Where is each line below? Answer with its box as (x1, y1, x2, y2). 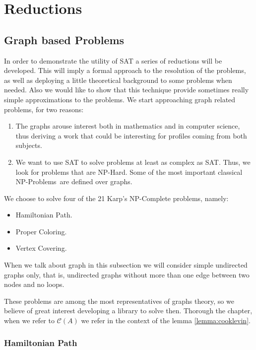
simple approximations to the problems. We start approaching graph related (4, 94, 236, 104)
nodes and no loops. (4, 279, 64, 289)
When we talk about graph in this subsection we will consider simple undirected (4, 260, 248, 270)
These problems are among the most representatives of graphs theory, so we (4, 295, 234, 306)
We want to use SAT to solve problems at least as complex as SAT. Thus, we (15, 156, 251, 167)
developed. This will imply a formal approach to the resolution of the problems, (4, 65, 246, 75)
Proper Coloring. (15, 226, 67, 236)
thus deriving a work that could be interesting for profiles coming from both (15, 130, 247, 140)
